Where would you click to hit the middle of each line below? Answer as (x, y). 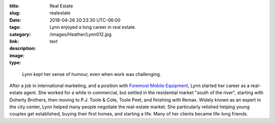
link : (14, 41)
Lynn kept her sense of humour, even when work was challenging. (92, 74)
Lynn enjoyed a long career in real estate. (93, 27)
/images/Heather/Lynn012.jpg (81, 34)
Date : (15, 20)
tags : (15, 27)
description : (23, 49)
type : (15, 63)
